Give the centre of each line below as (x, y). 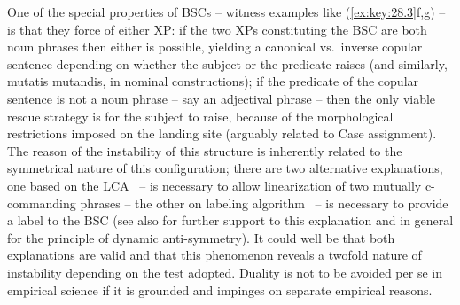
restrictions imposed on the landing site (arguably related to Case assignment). (222, 133)
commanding (42, 203)
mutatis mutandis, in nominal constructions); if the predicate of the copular (213, 81)
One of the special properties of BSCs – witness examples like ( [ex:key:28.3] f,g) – (226, 12)
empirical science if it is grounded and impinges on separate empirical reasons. (220, 289)
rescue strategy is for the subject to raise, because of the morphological (200, 116)
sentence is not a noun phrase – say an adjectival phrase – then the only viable (222, 98)
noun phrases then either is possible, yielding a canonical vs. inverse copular (215, 47)
